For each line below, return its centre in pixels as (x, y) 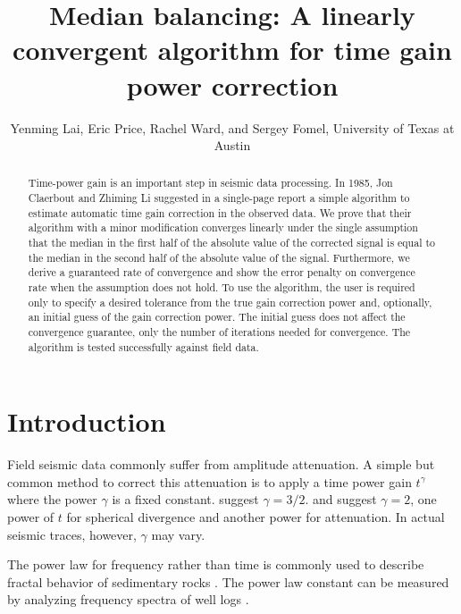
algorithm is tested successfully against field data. (143, 346)
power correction (232, 84)
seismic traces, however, (72, 534)
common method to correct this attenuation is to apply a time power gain (210, 481)
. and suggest (341, 499)
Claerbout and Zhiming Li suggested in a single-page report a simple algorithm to (219, 198)
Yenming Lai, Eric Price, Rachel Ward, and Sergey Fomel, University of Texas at (232, 127)
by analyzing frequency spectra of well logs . (128, 599)
